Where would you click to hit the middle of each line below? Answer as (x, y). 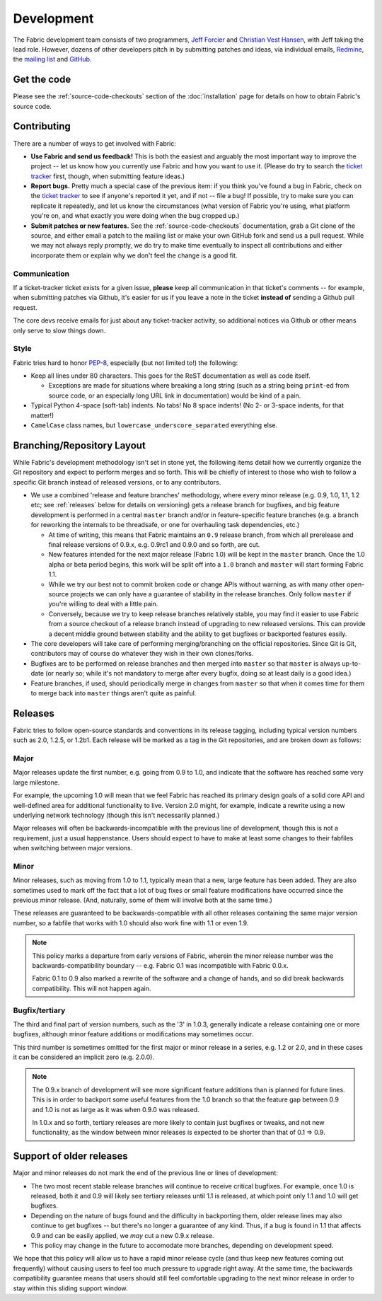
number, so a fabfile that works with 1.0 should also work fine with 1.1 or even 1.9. (131, 923)
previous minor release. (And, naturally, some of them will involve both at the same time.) (143, 900)
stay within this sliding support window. (70, 1288)
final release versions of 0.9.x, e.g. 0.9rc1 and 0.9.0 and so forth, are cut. (154, 545)
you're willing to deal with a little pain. (103, 604)
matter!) (42, 415)
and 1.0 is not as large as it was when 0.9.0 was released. (116, 1109)
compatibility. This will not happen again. (92, 988)
